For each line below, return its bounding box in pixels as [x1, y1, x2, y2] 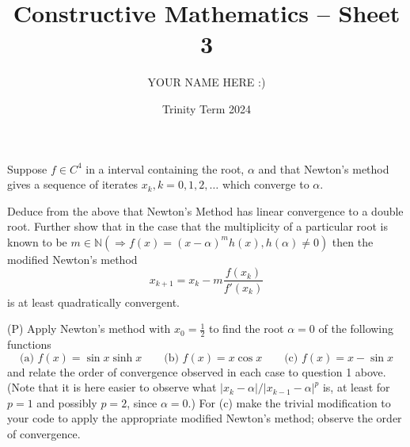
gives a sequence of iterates [7, 176, 139, 193]
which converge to [222, 176, 309, 193]
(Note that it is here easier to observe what [7, 379, 217, 395]
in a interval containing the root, [85, 160, 245, 177]
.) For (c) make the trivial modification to [188, 394, 391, 411]
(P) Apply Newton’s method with [7, 320, 171, 337]
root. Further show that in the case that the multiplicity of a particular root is [7, 218, 388, 235]
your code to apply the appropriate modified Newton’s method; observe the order [7, 410, 402, 426]
